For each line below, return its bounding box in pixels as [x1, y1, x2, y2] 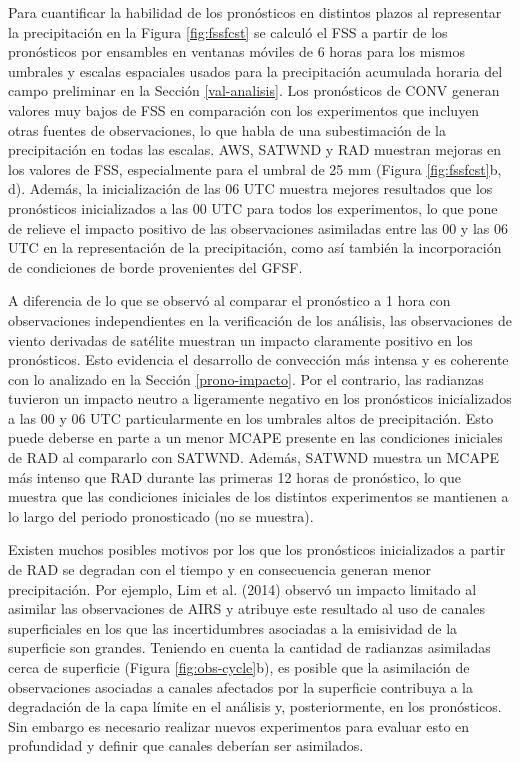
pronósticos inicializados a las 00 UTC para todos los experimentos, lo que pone [8, 197, 498, 218]
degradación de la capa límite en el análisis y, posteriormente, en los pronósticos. [8, 696, 502, 717]
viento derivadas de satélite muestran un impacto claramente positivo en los [8, 329, 473, 350]
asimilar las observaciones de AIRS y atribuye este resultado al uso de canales [8, 598, 485, 619]
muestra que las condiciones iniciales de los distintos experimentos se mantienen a [8, 486, 509, 507]
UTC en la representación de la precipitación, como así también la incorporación [8, 237, 502, 258]
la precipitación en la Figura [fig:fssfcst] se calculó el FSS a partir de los [8, 21, 448, 42]
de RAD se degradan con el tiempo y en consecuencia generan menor [8, 559, 431, 580]
